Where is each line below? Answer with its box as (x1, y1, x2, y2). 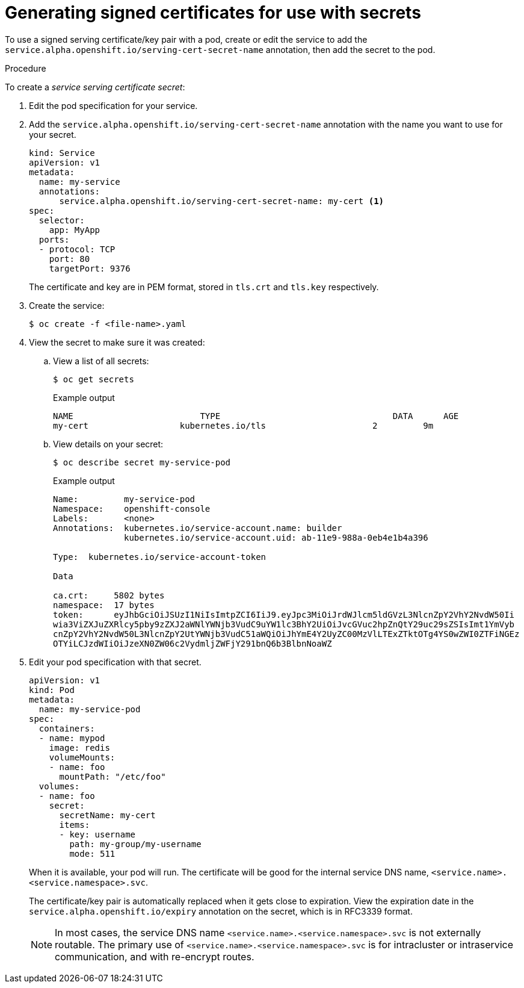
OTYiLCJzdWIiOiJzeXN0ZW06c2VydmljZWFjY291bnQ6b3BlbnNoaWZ (53, 638, 332, 648)
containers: (39, 723, 95, 733)
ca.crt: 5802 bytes (53, 590, 165, 600)
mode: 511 (69, 848, 116, 859)
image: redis (49, 742, 110, 753)
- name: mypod (39, 733, 105, 743)
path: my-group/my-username (69, 839, 202, 849)
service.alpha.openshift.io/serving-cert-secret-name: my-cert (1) (59, 196, 384, 206)
